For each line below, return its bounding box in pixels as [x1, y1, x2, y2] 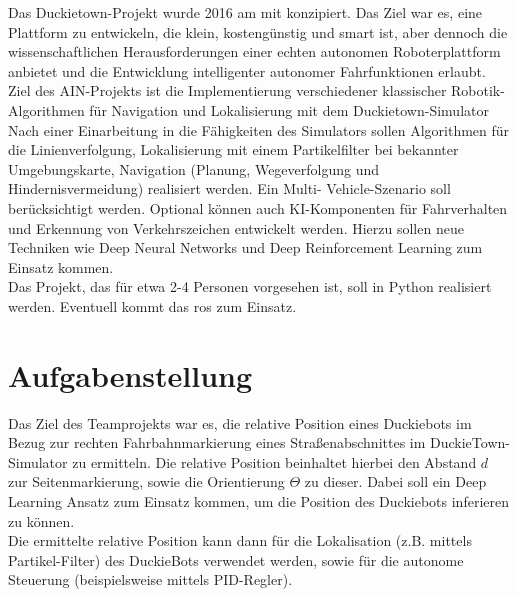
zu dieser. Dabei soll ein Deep [304, 471, 487, 492]
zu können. [8, 510, 75, 531]
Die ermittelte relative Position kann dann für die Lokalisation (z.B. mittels [8, 530, 472, 551]
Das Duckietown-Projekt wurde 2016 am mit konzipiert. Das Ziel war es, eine [8, 2, 483, 22]
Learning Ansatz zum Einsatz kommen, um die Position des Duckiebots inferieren [8, 491, 509, 511]
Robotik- [451, 80, 505, 101]
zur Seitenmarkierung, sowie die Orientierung [8, 471, 285, 492]
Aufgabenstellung [8, 354, 253, 395]
